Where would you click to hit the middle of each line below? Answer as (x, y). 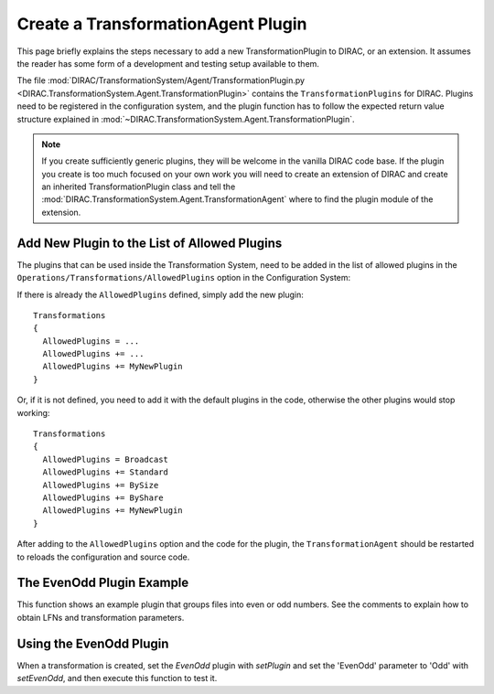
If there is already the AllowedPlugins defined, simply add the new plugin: (160, 294)
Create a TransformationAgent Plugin (162, 24)
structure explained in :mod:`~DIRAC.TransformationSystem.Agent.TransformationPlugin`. (186, 119)
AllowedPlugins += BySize (101, 485)
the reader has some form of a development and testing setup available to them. (168, 63)
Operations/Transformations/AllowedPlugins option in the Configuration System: (184, 278)
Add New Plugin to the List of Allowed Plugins (150, 243)
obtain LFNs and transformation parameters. (101, 617)
